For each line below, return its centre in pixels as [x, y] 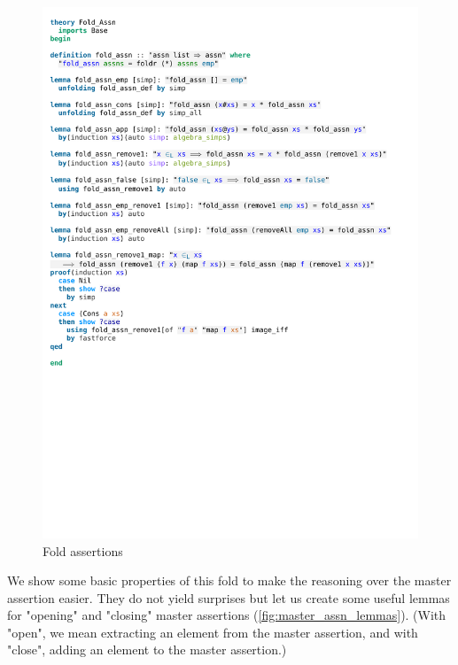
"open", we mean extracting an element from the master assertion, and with [213, 632]
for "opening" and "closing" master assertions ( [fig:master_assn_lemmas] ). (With [227, 615]
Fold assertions [83, 550]
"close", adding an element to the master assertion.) [147, 650]
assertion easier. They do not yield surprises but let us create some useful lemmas [229, 597]
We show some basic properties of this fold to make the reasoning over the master [229, 580]
